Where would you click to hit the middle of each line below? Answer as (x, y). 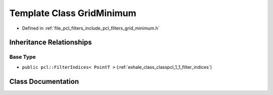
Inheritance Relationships (51, 42)
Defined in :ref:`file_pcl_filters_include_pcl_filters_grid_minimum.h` (91, 28)
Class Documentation (44, 81)
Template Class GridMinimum (73, 13)
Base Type (22, 57)
